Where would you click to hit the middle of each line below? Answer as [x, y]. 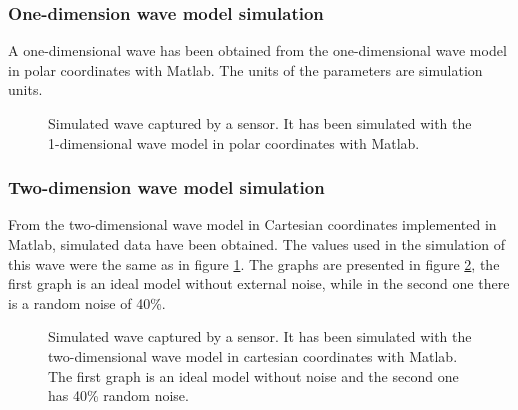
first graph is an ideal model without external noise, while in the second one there [259, 283]
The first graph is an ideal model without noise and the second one [253, 375]
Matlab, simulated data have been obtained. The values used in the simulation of [256, 244]
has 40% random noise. [118, 395]
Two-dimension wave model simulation [166, 187]
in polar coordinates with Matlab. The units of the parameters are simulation [245, 69]
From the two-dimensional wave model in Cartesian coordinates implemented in [252, 224]
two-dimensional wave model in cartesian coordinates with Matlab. [253, 355]
